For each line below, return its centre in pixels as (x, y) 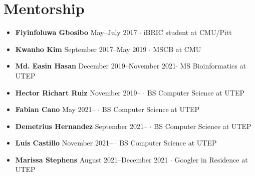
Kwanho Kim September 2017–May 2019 (81, 49)
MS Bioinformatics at (213, 66)
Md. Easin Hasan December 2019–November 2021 (95, 66)
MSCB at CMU (177, 49)
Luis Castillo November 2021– (64, 143)
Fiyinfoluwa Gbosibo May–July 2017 (76, 32)
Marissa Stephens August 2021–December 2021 (92, 159)
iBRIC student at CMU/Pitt (188, 32)
